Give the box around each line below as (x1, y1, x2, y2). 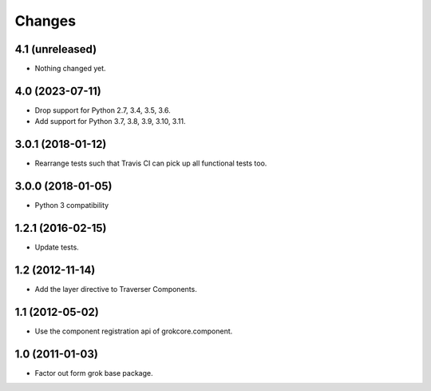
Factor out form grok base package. (34, 368, 153, 377)
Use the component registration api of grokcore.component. (34, 326, 233, 336)
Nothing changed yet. (34, 64, 107, 74)
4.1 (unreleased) (14, 42, 97, 56)
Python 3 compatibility (34, 201, 109, 210)
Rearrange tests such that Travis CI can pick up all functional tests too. (34, 158, 267, 168)
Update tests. (34, 242, 79, 252)
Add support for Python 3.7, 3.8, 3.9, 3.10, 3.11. (34, 117, 186, 126)
